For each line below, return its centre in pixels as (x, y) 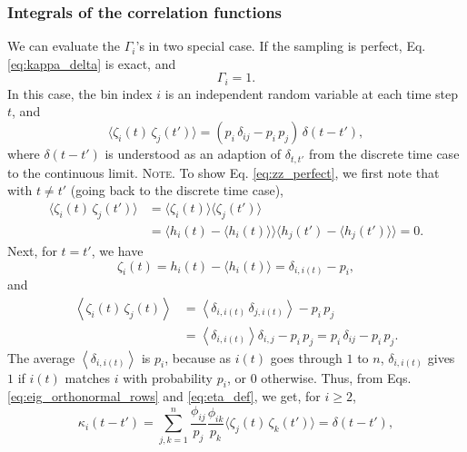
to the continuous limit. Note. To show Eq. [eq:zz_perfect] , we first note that (224, 172)
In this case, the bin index (80, 93)
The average (41, 357)
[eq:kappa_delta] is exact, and (92, 63)
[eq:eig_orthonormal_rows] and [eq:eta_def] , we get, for (164, 396)
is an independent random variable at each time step (311, 93)
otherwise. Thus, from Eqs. (336, 377)
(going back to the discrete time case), (177, 190)
